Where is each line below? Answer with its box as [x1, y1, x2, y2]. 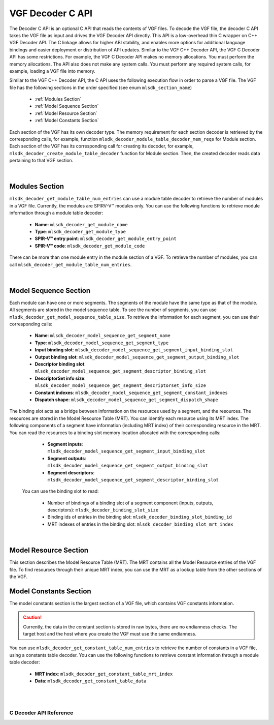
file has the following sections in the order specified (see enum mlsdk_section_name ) [9, 84, 192, 90]
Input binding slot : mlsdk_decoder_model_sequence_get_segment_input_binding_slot [35, 347, 233, 353]
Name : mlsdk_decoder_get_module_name [35, 221, 128, 227]
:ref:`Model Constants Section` [35, 117, 99, 124]
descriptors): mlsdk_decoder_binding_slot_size [47, 507, 159, 513]
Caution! [23, 614, 42, 620]
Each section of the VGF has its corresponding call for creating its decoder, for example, [9, 143, 194, 149]
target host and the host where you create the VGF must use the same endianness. [23, 631, 196, 637]
